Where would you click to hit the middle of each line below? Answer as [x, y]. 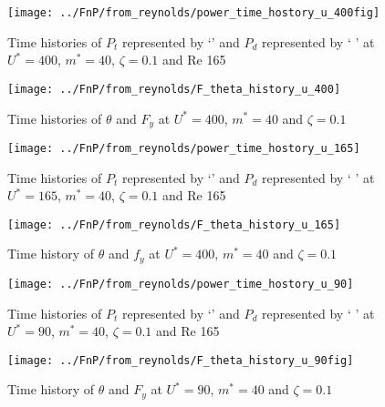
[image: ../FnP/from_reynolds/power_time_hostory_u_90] [181, 284]
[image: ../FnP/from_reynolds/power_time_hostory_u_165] [184, 148]
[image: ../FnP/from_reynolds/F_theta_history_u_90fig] [181, 360]
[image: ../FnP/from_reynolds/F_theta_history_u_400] [174, 89]
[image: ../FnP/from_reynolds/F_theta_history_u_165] [174, 224]
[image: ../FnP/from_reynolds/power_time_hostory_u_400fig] [194, 13]
